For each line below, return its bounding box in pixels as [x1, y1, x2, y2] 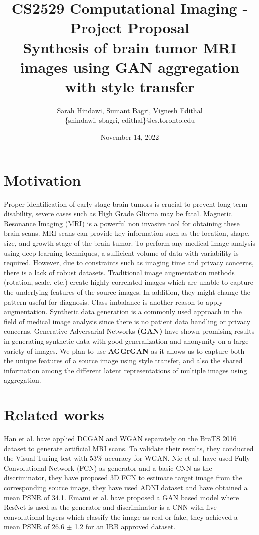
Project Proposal [70, 17, 189, 38]
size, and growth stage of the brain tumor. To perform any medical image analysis [4, 237, 255, 248]
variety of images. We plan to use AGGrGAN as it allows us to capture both [4, 345, 245, 356]
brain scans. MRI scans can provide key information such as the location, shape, [4, 228, 250, 238]
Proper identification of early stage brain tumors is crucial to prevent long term [4, 198, 248, 209]
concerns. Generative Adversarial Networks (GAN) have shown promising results [4, 326, 255, 336]
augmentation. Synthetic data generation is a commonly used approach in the [4, 306, 242, 317]
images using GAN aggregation [20, 56, 240, 77]
